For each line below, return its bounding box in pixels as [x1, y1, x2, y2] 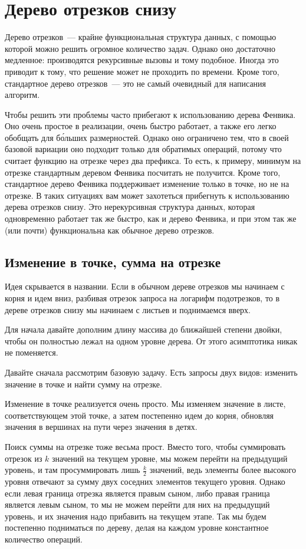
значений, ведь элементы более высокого [149, 463, 296, 476]
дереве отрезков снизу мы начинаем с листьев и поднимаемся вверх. [5, 303, 251, 315]
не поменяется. [5, 346, 58, 359]
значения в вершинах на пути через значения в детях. [5, 420, 198, 433]
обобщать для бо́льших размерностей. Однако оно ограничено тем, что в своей [5, 131, 289, 143]
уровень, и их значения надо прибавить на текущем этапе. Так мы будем [5, 509, 266, 522]
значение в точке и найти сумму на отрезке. [5, 377, 162, 390]
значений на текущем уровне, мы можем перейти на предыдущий [52, 452, 288, 464]
